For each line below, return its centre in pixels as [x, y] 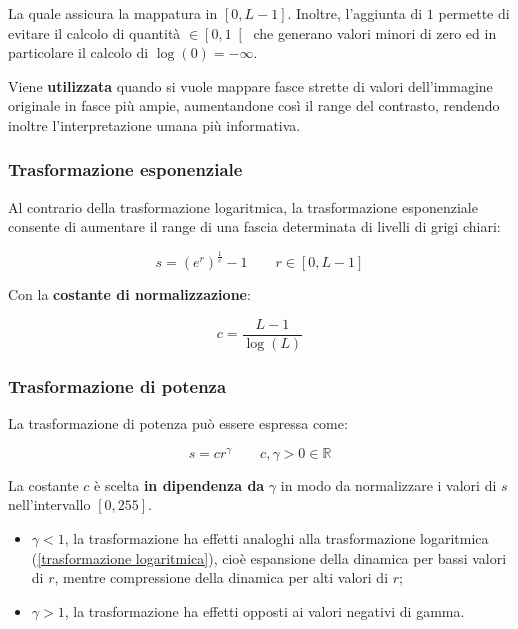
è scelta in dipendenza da [179, 484]
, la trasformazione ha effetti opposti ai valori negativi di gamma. [264, 610]
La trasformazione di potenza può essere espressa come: [178, 423]
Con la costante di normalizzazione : [129, 294]
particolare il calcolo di [78, 52]
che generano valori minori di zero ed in [375, 32]
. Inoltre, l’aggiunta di [355, 13]
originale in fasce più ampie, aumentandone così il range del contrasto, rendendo [254, 105]
